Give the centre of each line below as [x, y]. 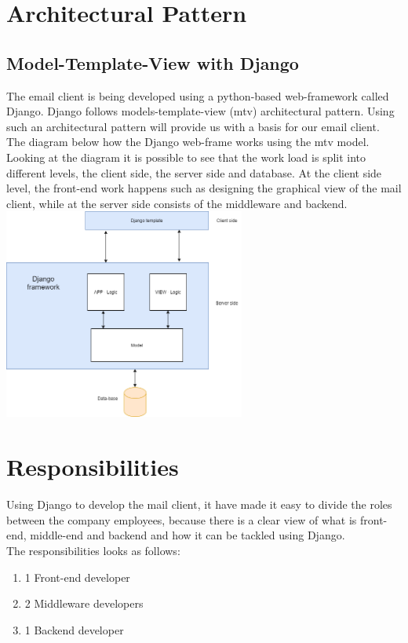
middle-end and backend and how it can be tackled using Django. [188, 535]
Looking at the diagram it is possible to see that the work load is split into [186, 157]
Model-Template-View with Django [153, 62]
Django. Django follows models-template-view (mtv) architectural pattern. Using [200, 111]
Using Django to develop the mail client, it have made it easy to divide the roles [199, 504]
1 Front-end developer [77, 577]
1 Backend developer [74, 629]
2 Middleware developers [84, 603]
